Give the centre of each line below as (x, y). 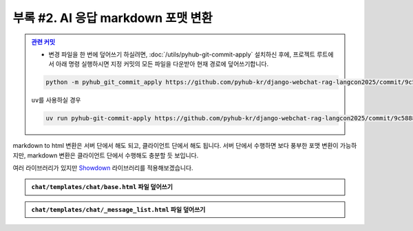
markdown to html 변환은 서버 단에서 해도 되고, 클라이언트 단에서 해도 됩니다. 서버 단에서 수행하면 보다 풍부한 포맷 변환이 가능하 (185, 146)
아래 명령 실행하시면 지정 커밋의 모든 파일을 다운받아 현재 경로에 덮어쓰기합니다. (162, 64)
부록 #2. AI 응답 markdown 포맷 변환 (113, 18)
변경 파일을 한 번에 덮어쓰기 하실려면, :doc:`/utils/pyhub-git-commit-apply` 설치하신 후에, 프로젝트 (182, 54)
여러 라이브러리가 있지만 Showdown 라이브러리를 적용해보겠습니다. (103, 168)
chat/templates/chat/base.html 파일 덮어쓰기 (102, 187)
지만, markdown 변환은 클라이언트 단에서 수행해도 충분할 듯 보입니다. (106, 155)
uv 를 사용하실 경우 (56, 100)
